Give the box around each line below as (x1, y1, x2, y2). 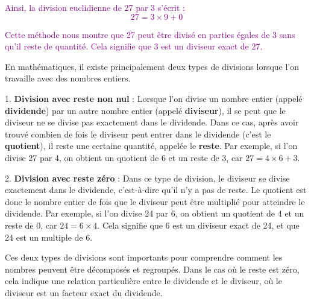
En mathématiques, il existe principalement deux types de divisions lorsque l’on (5, 60, 300, 72)
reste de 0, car (5, 218, 57, 231)
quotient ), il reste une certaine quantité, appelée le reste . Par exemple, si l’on (5, 139, 298, 152)
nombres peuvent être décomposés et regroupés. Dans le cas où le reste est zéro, (5, 262, 300, 275)
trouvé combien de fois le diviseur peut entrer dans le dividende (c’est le (5, 127, 271, 140)
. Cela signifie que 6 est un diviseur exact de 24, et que (97, 218, 300, 231)
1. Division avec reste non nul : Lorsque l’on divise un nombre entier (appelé (5, 92, 303, 104)
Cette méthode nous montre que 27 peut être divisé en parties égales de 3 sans (5, 28, 295, 40)
